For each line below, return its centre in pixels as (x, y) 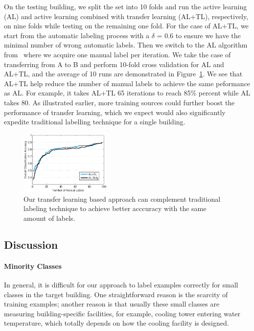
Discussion (31, 244)
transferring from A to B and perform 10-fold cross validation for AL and (114, 64)
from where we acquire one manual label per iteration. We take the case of (117, 54)
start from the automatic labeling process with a (77, 35)
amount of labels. (49, 218)
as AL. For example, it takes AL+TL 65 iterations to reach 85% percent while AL (127, 93)
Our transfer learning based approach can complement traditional (122, 199)
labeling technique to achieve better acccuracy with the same (115, 208)
